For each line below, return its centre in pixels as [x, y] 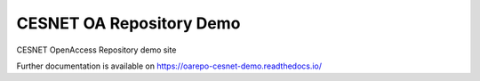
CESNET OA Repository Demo [128, 23]
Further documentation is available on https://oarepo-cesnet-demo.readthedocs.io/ [169, 66]
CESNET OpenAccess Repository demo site [96, 50]
